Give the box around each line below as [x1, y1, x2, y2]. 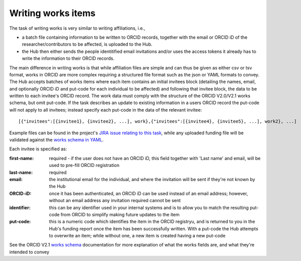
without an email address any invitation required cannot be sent [49, 198, 181, 204]
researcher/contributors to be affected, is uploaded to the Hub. [22, 41, 153, 47]
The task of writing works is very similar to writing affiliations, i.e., [9, 25, 145, 31]
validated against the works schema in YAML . [9, 137, 104, 143]
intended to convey [9, 249, 50, 255]
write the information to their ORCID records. [22, 55, 115, 61]
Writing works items [9, 8, 96, 19]
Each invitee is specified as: [9, 146, 67, 152]
